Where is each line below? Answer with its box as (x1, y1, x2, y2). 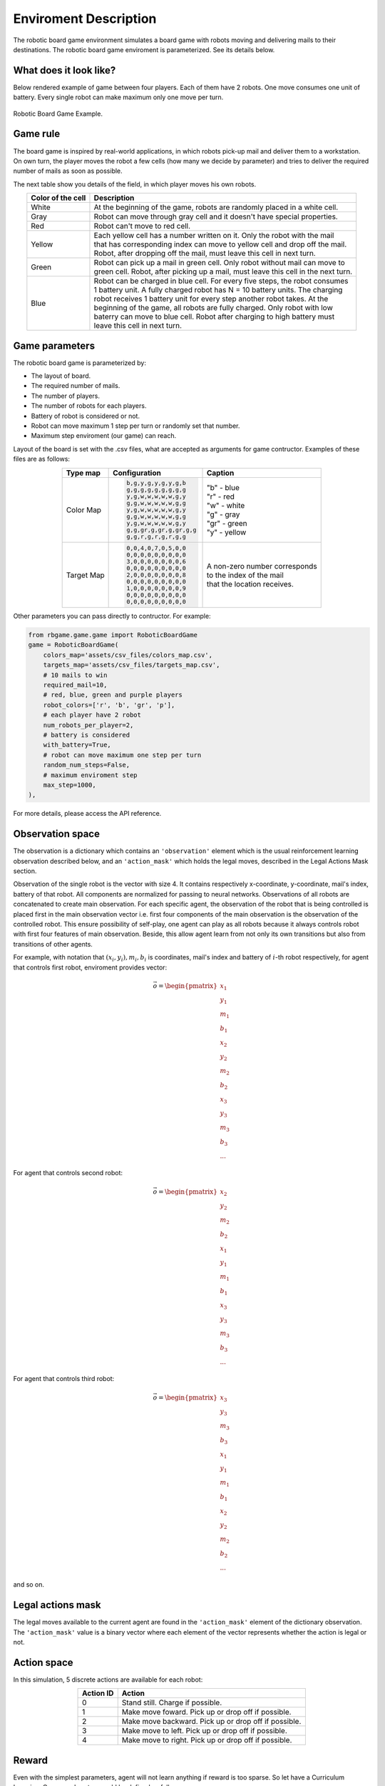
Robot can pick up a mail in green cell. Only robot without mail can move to (93, 258, 345, 268)
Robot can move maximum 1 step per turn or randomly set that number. (31, 421, 240, 430)
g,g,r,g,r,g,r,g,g (126, 533, 187, 541)
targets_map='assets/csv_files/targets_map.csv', (43, 661, 220, 669)
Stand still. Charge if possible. (121, 1697, 222, 1707)
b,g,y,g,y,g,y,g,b (126, 479, 187, 487)
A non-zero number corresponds (206, 561, 317, 571)
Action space (13, 1656, 74, 1668)
